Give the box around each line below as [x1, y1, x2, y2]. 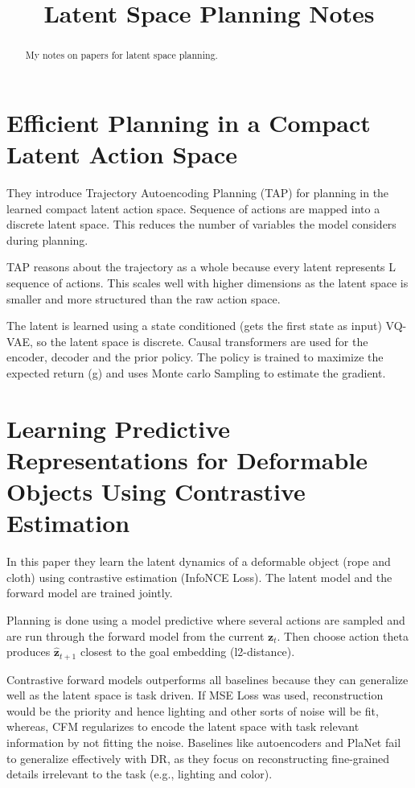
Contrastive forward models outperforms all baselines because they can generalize [6, 670, 409, 687]
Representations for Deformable [6, 443, 368, 476]
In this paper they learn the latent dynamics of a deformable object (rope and [6, 553, 391, 570]
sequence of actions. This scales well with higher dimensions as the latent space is [6, 274, 409, 291]
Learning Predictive [6, 411, 231, 444]
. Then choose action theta [277, 627, 409, 644]
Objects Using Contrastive [6, 475, 306, 508]
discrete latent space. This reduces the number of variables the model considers [6, 216, 397, 233]
